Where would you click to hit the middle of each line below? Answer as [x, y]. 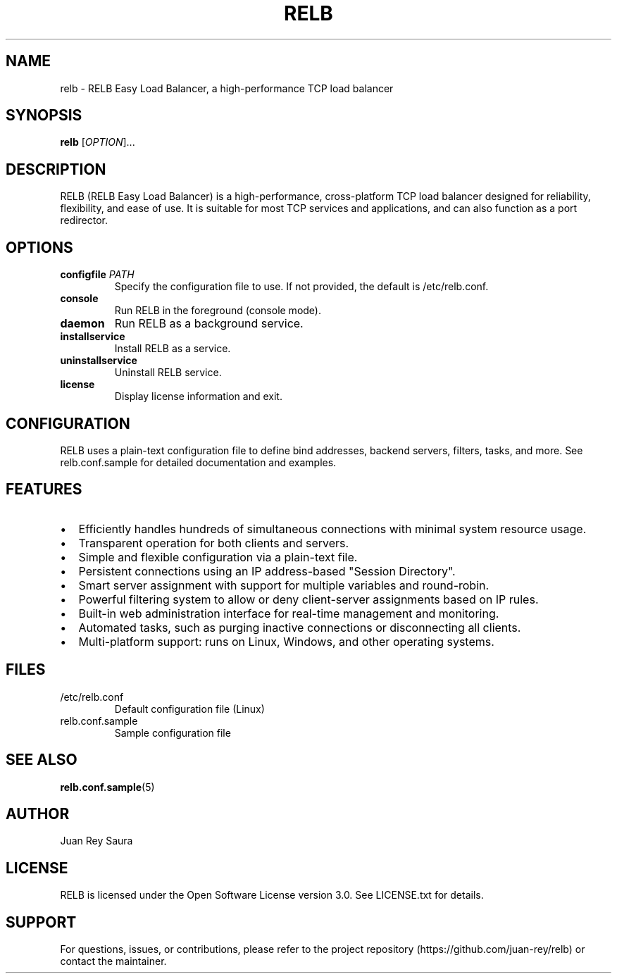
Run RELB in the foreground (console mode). [218, 311]
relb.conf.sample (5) [107, 787]
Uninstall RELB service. [168, 373]
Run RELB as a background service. [209, 324]
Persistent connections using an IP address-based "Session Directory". [267, 571]
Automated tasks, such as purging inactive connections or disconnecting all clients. [300, 627]
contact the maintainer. [113, 961]
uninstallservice [99, 361]
